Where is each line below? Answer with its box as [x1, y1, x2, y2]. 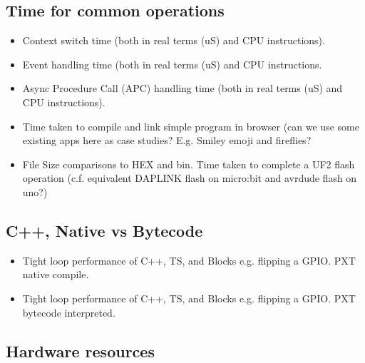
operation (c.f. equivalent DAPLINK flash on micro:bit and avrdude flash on [22, 170, 357, 185]
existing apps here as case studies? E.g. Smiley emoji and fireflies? [22, 133, 312, 148]
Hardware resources [6, 339, 155, 362]
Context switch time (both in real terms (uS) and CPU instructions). [22, 33, 325, 48]
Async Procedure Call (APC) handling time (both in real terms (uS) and [22, 81, 343, 96]
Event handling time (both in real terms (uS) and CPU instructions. [22, 56, 322, 71]
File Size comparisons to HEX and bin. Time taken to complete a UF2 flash [22, 156, 355, 171]
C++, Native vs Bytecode [6, 219, 203, 241]
